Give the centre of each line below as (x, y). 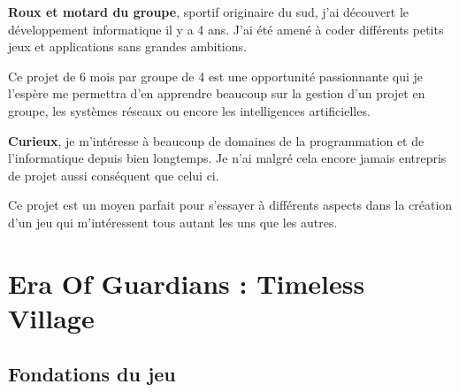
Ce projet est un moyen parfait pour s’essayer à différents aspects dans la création (230, 205)
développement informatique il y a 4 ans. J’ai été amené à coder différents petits (226, 29)
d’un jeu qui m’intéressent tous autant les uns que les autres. (173, 222)
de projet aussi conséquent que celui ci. (114, 175)
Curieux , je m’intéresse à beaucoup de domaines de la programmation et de (216, 140)
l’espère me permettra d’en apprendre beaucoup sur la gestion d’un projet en (217, 93)
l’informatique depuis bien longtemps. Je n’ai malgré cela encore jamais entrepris (227, 158)
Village (51, 317)
